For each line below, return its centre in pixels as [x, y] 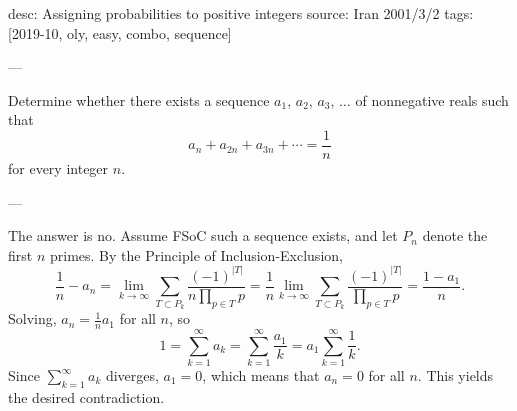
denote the [455, 235]
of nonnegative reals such [432, 99]
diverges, [132, 375]
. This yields [455, 375]
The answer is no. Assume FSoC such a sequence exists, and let [203, 235]
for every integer [58, 168]
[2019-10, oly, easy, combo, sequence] [120, 32]
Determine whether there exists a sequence [139, 99]
